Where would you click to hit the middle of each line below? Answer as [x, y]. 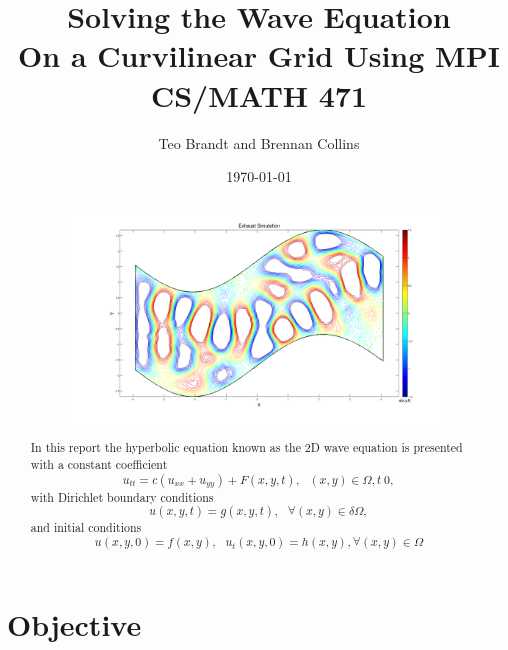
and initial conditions [86, 527]
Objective [74, 623]
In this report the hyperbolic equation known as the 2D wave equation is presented [246, 447]
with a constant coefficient [99, 463]
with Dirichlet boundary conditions [122, 496]
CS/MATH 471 [259, 94]
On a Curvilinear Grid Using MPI [259, 55]
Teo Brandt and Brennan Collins [259, 142]
